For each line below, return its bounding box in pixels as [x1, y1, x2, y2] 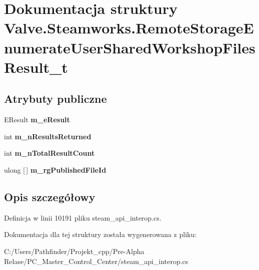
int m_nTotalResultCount [4, 148, 95, 158]
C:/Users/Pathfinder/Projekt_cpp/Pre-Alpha [4, 246, 144, 256]
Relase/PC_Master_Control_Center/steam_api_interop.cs [4, 256, 188, 266]
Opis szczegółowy [4, 189, 95, 204]
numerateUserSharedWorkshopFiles [4, 37, 255, 57]
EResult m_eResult [4, 114, 70, 125]
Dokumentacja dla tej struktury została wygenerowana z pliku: [4, 229, 197, 240]
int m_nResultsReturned [4, 131, 91, 141]
